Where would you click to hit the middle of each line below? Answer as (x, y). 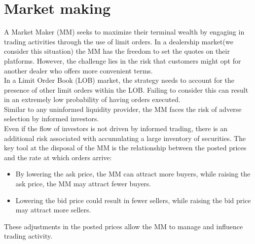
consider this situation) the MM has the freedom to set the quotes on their (117, 51)
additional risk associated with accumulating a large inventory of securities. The (125, 138)
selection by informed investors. (52, 119)
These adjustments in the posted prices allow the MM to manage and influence (124, 226)
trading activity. (28, 236)
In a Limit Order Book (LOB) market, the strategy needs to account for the (119, 80)
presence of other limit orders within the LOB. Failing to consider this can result (126, 89)
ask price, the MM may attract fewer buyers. (83, 184)
